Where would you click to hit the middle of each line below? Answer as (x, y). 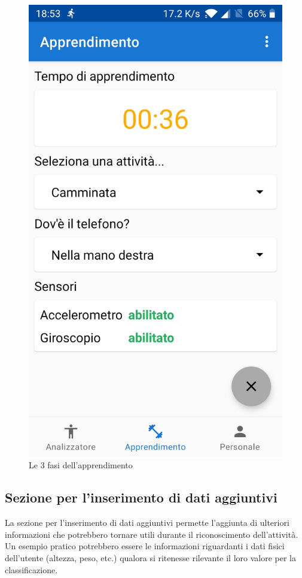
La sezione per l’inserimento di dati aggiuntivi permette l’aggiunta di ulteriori (147, 523)
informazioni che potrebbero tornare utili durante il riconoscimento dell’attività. (152, 534)
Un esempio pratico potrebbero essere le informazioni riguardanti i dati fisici (145, 546)
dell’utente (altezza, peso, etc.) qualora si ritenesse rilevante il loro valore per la (151, 557)
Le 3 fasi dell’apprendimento (81, 465)
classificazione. (31, 569)
